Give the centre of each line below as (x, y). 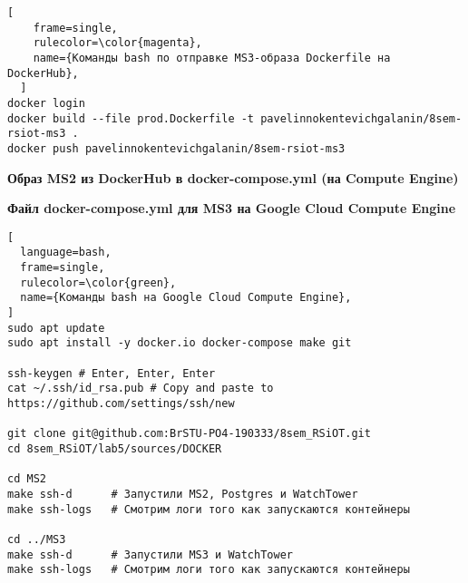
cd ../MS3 (37, 539)
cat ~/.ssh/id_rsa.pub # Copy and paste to (141, 389)
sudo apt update (56, 328)
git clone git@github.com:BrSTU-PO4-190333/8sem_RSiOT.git (189, 434)
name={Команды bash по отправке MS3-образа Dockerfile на (212, 58)
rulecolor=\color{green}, (98, 282)
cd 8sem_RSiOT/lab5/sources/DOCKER (115, 448)
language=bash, (66, 253)
